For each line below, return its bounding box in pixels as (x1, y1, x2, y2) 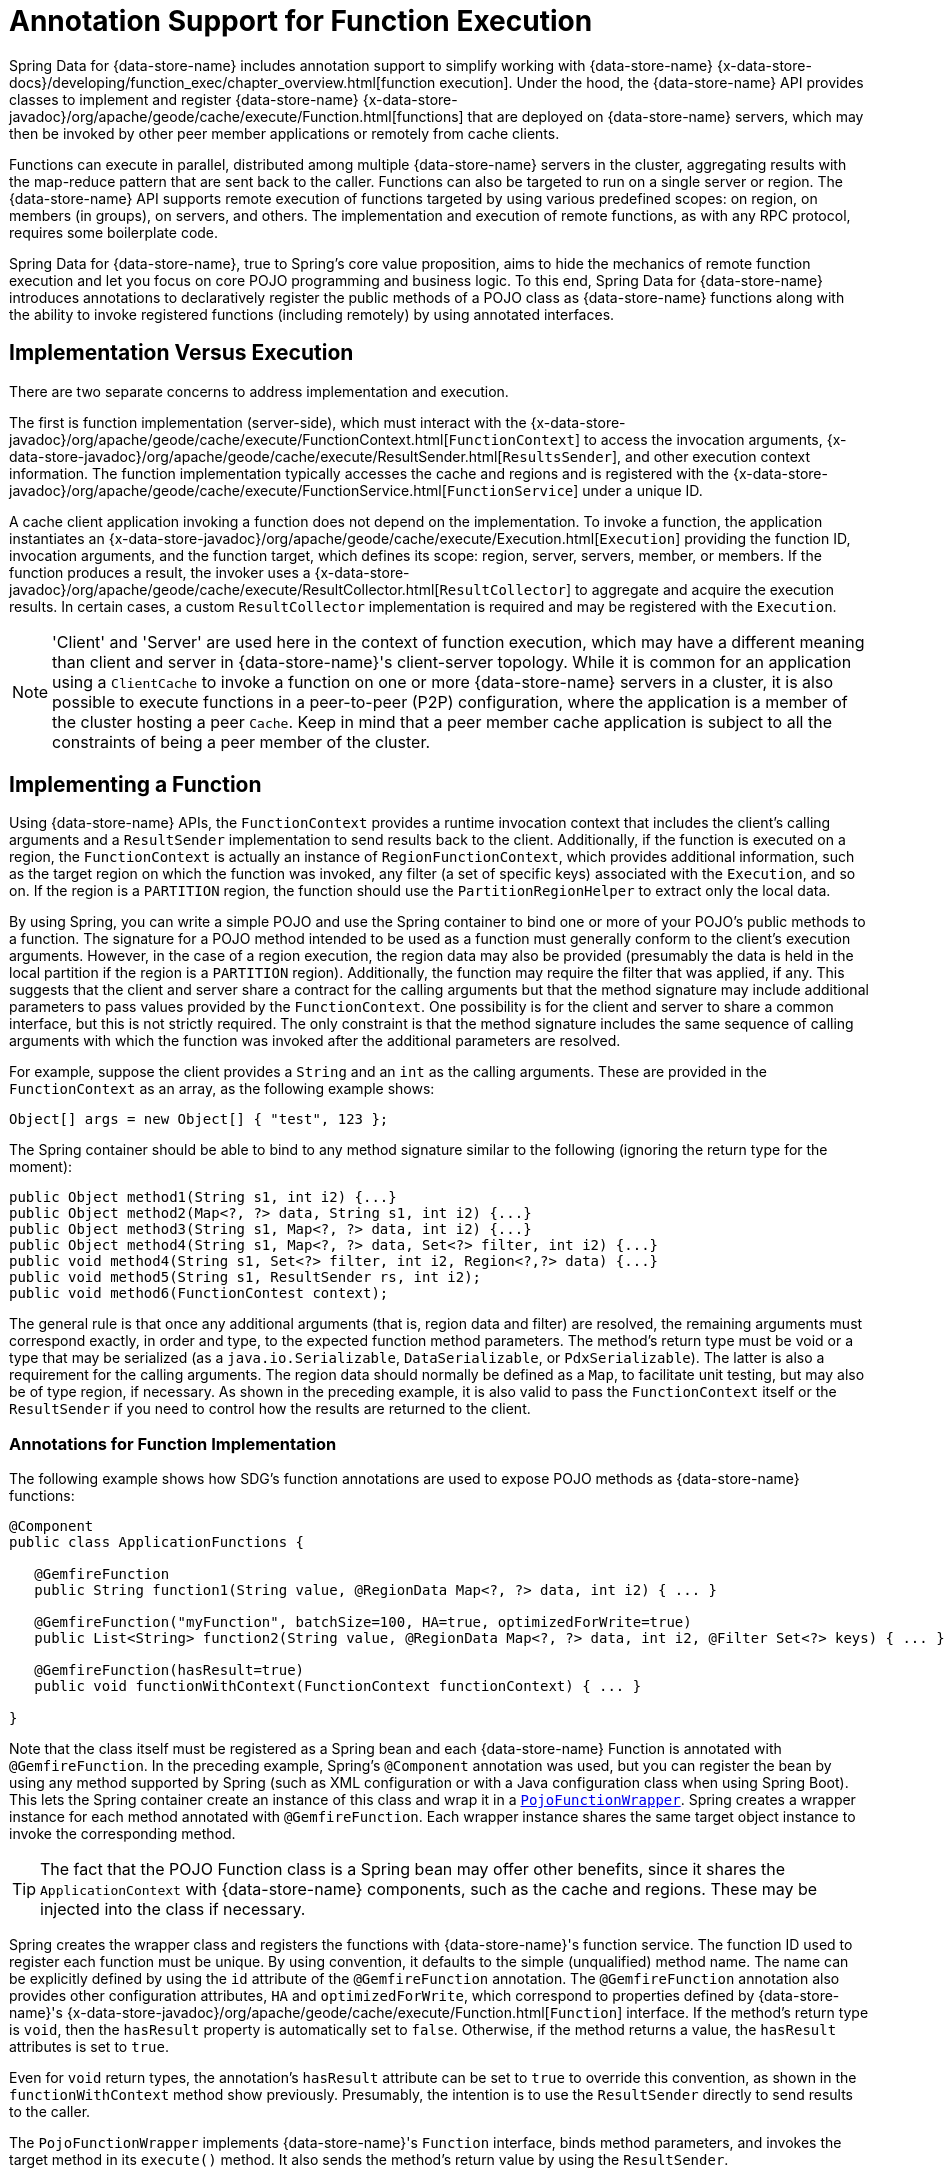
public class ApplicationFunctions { (9, 1534, 305, 1551)
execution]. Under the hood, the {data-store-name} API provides (439, 73, 864, 91)
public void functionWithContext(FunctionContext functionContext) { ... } (34, 1678, 642, 1695)
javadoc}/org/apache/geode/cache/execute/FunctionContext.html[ (9, 430, 449, 448)
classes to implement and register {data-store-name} (9, 90, 359, 108)
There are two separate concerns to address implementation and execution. (9, 382, 509, 400)
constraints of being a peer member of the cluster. (52, 731, 431, 752)
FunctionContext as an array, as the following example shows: (9, 1080, 435, 1098)
